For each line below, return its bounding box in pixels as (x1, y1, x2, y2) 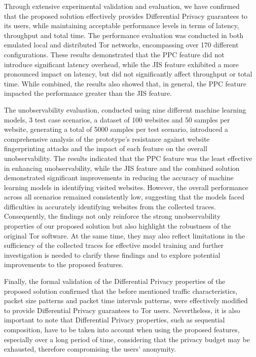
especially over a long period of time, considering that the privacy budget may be (4, 334, 250, 344)
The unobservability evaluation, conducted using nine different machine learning (4, 104, 246, 115)
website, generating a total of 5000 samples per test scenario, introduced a (4, 124, 228, 134)
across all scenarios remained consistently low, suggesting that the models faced (4, 192, 245, 202)
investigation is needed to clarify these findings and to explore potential (4, 249, 220, 260)
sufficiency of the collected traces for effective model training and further (4, 240, 224, 250)
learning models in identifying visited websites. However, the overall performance (4, 182, 249, 192)
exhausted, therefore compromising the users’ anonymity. (4, 344, 176, 354)
